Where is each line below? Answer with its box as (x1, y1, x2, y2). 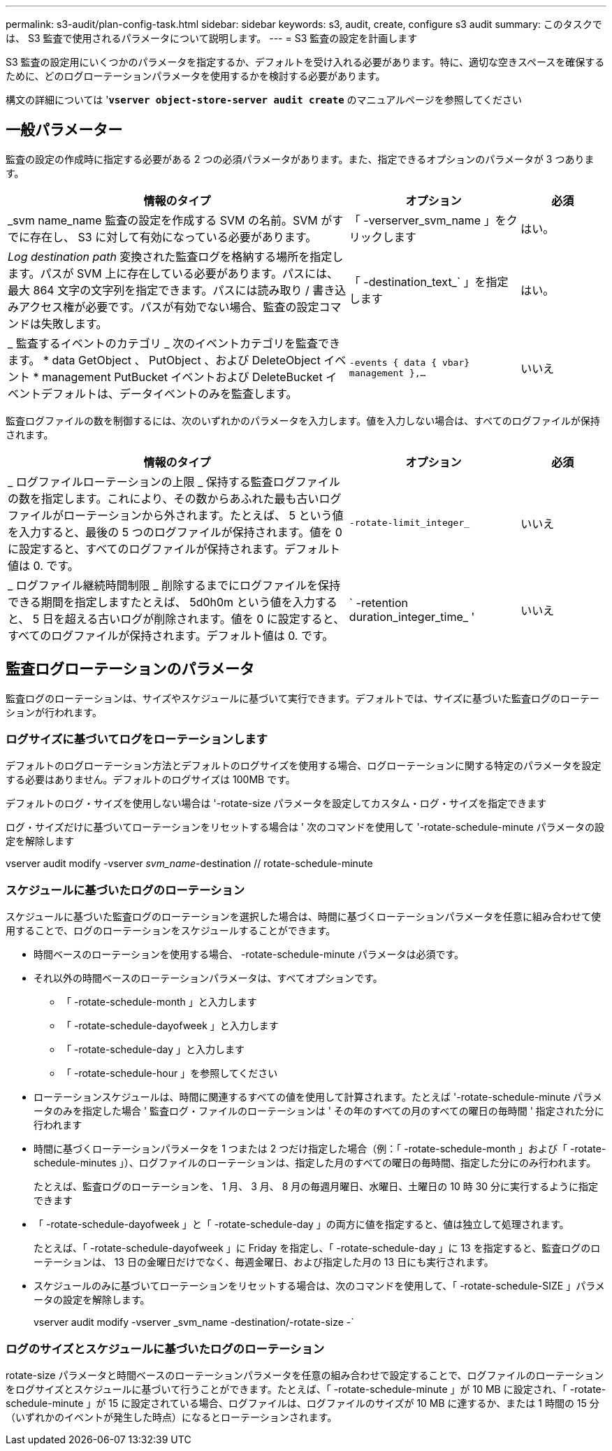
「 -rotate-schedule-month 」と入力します (61, 996, 257, 1008)
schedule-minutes (34, 1157, 117, 1169)
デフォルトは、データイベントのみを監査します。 (41, 386, 298, 401)
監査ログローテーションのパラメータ (6, 660, 254, 678)
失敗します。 (41, 316, 108, 331)
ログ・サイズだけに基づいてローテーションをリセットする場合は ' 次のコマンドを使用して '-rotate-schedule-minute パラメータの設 (6, 821, 605, 834)
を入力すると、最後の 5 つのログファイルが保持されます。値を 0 (8, 524, 342, 539)
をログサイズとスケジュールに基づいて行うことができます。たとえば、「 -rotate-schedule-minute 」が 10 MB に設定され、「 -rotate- (6, 1382, 606, 1395)
